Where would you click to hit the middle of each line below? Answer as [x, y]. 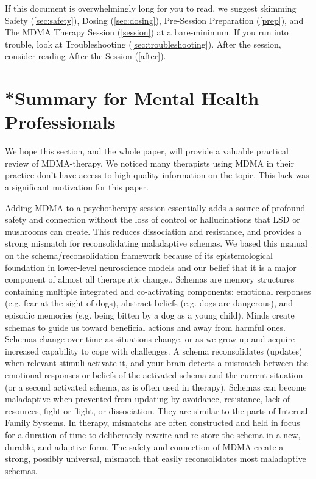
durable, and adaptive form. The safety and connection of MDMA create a [144, 446]
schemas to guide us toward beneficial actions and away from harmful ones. [145, 327]
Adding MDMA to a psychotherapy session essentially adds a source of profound [155, 207]
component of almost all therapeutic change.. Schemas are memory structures [150, 279]
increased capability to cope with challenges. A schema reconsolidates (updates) [154, 351]
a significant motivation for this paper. [77, 187]
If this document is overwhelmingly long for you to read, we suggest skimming [151, 8]
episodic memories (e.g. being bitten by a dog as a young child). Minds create [150, 315]
